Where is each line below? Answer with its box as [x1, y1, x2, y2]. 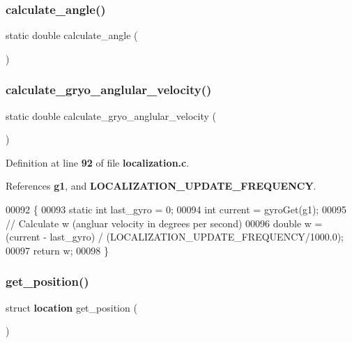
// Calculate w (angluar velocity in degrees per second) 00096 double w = [6, 215, 323, 230]
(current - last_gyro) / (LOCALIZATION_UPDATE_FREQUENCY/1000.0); [6, 229, 344, 244]
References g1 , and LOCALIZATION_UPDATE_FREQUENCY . [6, 178, 316, 193]
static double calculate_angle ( [6, 28, 138, 43]
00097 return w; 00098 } [6, 243, 109, 257]
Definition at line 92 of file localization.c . [6, 155, 190, 169]
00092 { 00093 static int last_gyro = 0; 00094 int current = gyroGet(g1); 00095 [6, 202, 346, 216]
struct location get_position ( [6, 300, 137, 314]
